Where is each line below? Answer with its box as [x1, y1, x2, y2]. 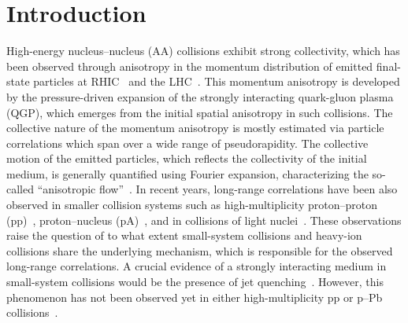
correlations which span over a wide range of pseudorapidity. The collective [6, 134, 369, 151]
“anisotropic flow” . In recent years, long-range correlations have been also [37, 181, 398, 197]
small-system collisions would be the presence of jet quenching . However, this [6, 273, 384, 290]
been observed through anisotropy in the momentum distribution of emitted [6, 57, 373, 74]
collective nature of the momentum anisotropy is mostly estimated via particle [6, 119, 384, 136]
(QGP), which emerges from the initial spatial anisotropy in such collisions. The [6, 104, 393, 120]
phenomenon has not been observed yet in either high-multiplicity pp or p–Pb [6, 288, 383, 305]
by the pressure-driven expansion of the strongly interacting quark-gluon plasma [6, 88, 394, 105]
